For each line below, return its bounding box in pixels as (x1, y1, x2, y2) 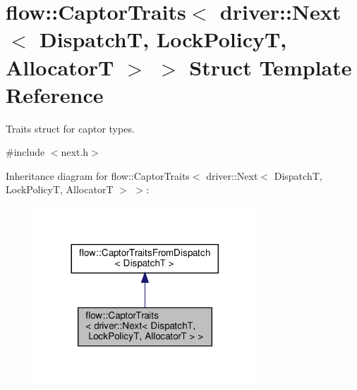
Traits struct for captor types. (6, 121, 135, 135)
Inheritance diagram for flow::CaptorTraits (6, 168, 190, 183)
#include (6, 145, 45, 159)
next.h (61, 145, 89, 159)
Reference (6, 80, 104, 109)
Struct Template (189, 52, 352, 81)
